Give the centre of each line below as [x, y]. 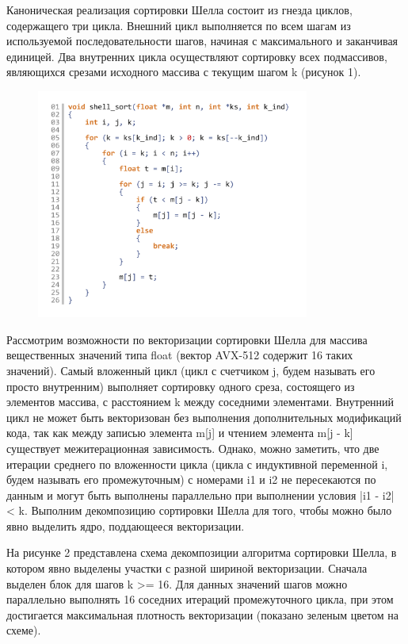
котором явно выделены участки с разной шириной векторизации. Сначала [187, 568]
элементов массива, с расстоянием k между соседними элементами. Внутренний [200, 402]
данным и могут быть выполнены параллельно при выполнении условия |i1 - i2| [200, 494]
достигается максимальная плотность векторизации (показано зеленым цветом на [202, 614]
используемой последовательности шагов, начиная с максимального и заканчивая [202, 41]
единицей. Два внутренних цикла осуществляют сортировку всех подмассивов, [197, 56]
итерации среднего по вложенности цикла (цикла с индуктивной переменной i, [197, 464]
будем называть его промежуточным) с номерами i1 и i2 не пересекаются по [191, 479]
